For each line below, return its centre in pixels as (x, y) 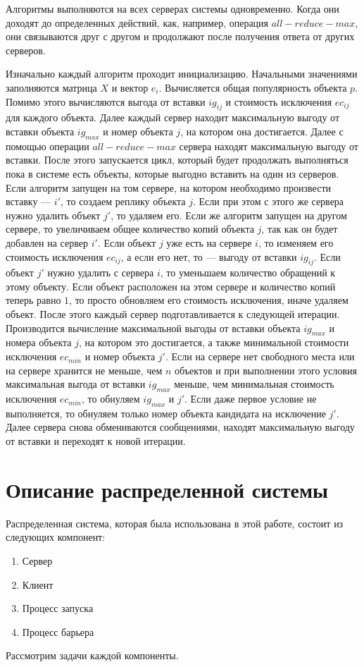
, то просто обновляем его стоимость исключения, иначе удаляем (209, 300)
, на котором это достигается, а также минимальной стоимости (214, 342)
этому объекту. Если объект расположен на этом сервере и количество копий (171, 286)
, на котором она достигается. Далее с (262, 131)
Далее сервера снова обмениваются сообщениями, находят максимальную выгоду (180, 427)
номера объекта (39, 342)
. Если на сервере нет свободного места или (260, 356)
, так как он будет (300, 229)
